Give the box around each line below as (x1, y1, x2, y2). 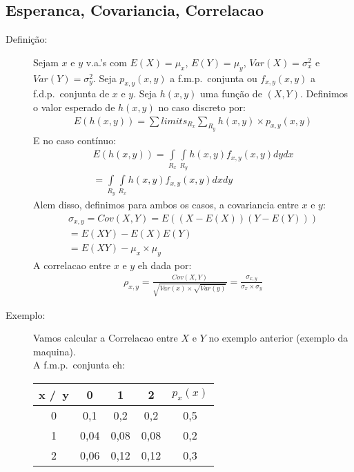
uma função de (200, 86, 262, 101)
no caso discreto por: (158, 99, 246, 114)
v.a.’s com (86, 55, 127, 69)
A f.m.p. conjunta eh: (33, 357, 126, 372)
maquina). (33, 344, 76, 358)
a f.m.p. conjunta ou (170, 70, 257, 85)
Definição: (6, 32, 48, 46)
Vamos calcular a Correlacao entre (33, 331, 178, 345)
